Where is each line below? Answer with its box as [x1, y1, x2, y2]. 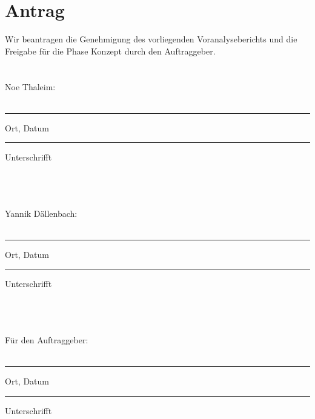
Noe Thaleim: [5, 80, 56, 93]
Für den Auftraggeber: [5, 333, 88, 346]
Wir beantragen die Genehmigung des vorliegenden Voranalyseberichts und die [5, 33, 297, 45]
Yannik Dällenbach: [5, 206, 78, 219]
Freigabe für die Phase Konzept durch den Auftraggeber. [5, 44, 216, 57]
